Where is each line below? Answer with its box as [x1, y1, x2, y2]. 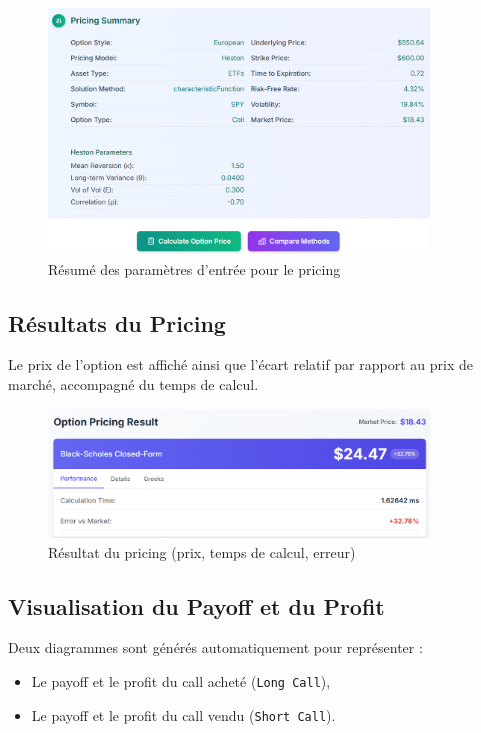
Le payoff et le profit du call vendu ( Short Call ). [31, 704, 336, 725]
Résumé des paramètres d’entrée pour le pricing [48, 258, 341, 279]
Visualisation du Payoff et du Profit [8, 590, 385, 621]
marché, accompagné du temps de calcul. [8, 374, 259, 395]
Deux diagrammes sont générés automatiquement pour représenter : [8, 637, 423, 658]
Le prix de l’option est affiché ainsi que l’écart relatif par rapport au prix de [8, 354, 473, 375]
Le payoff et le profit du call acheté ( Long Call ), [31, 670, 331, 691]
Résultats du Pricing [8, 307, 226, 338]
